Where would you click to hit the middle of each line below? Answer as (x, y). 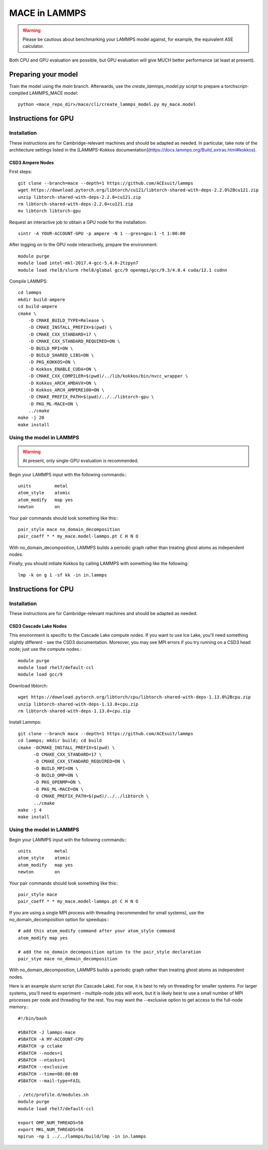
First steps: (21, 172)
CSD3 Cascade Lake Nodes (38, 626)
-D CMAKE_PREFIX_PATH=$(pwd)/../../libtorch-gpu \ (91, 397)
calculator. (33, 46)
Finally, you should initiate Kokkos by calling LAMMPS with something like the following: (99, 563)
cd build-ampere (38, 307)
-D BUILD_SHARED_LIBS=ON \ (61, 355)
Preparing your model (43, 74)
